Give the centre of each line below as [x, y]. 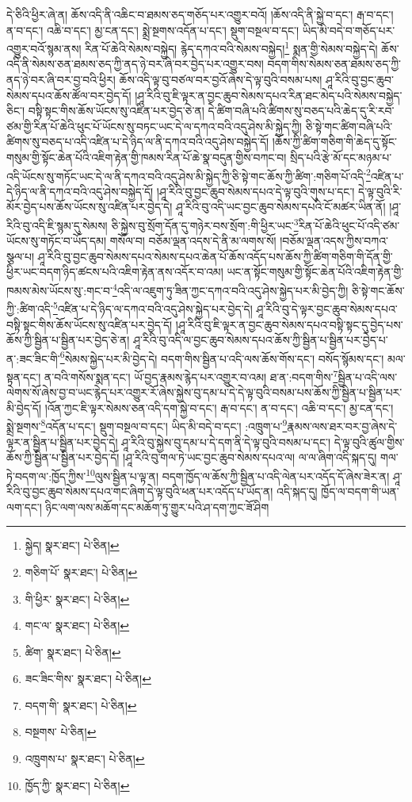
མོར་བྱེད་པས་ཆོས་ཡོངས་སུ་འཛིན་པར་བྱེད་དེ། [90, 207]
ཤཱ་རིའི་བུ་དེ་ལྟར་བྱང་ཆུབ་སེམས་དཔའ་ [327, 308]
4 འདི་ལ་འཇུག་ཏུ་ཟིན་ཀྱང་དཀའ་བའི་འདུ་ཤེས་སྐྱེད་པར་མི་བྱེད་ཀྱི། [230, 289]
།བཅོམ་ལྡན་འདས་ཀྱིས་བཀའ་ [334, 241]
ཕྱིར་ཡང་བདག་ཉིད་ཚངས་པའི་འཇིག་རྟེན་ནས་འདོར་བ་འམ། [115, 272]
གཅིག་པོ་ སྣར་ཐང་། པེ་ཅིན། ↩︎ [81, 572]
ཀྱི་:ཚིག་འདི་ [30, 308]
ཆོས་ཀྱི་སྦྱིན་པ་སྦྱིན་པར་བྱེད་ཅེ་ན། [68, 340]
